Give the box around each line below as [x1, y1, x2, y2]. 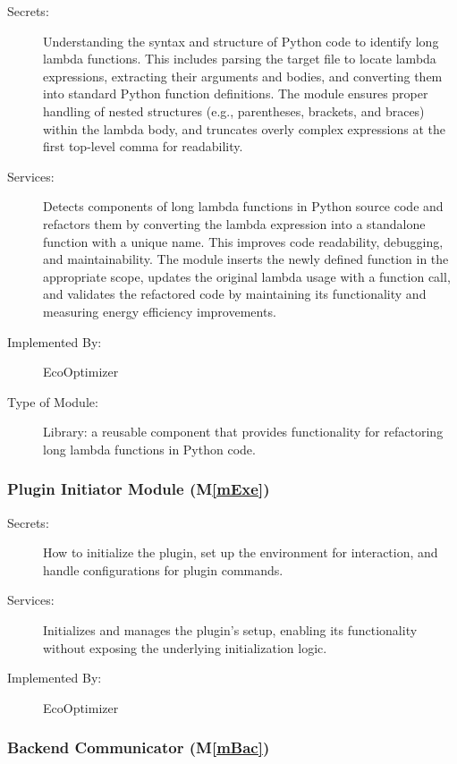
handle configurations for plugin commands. [43, 560, 284, 579]
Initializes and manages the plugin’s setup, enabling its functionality [43, 621, 418, 640]
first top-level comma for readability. [43, 137, 243, 156]
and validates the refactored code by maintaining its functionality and [43, 284, 427, 303]
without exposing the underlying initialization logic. [43, 638, 327, 657]
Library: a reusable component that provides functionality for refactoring [43, 422, 444, 441]
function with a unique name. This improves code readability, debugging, [43, 232, 444, 250]
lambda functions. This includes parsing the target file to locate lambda [43, 49, 436, 68]
